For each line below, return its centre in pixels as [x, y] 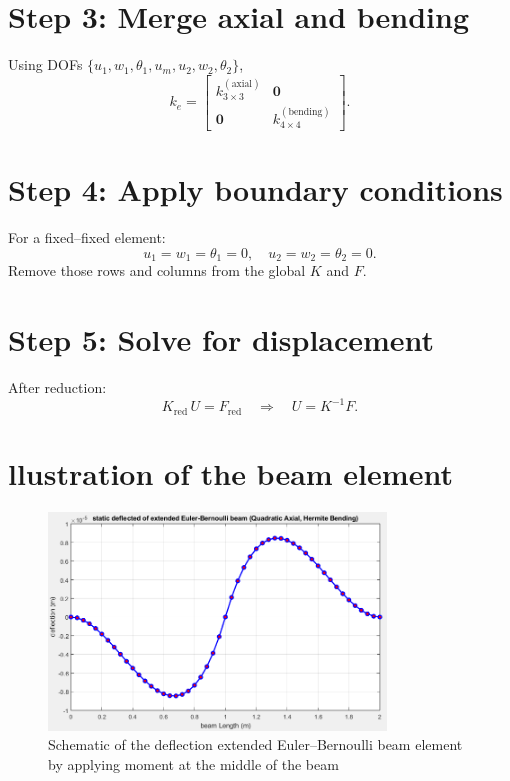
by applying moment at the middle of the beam [193, 764]
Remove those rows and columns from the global [157, 270]
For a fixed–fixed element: [87, 237]
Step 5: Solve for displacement [221, 339]
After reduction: [57, 387]
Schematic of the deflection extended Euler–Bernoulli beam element [255, 744]
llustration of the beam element [230, 472]
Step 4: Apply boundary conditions [255, 189]
